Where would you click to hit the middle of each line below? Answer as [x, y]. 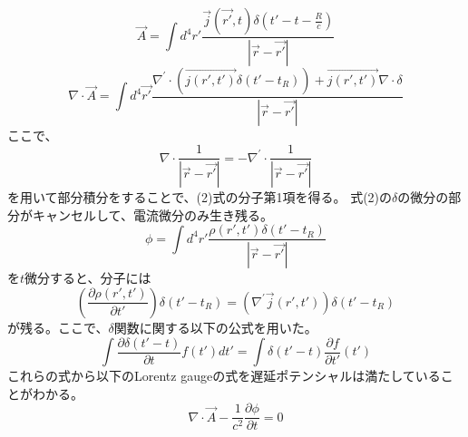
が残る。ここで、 [58, 327]
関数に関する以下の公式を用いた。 [215, 327]
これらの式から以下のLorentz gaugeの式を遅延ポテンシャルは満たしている [224, 375]
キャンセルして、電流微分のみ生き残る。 [152, 214]
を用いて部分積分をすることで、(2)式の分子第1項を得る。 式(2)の [200, 197]
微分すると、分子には [88, 278]
